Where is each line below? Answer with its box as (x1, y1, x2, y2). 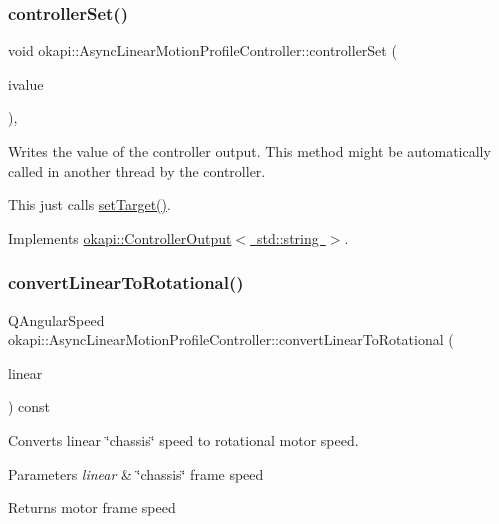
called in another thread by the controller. (8, 160, 266, 181)
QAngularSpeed (8, 309, 105, 330)
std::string (257, 227, 319, 248)
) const (8, 396, 51, 417)
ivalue (8, 73, 44, 94)
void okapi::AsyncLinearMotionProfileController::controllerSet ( (8, 40, 397, 61)
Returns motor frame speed (8, 497, 176, 518)
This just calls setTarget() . (8, 194, 171, 215)
